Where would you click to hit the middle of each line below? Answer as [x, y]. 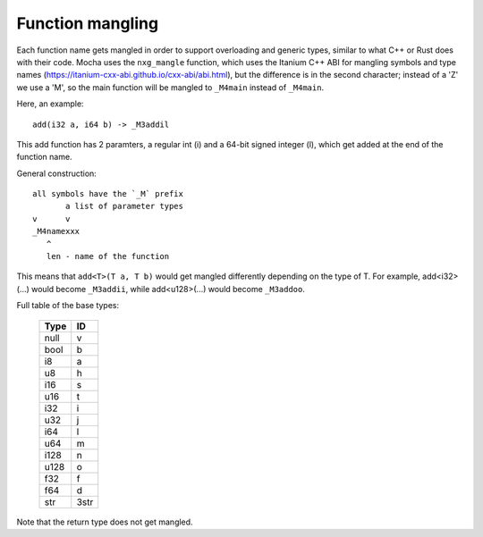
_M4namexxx [56, 231]
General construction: [57, 173]
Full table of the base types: [68, 306]
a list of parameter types [124, 206]
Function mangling [88, 23]
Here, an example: [50, 104]
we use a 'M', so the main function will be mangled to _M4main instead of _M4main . [170, 87]
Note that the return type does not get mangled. [105, 522]
